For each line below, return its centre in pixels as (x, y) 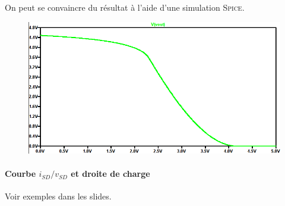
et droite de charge (110, 174)
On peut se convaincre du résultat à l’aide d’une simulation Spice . (125, 7)
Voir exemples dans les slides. (58, 196)
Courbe (20, 174)
